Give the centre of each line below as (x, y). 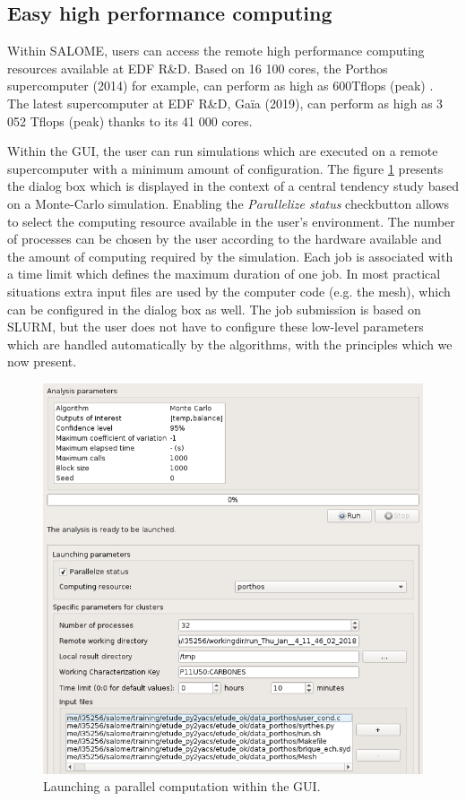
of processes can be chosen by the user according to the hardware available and (224, 239)
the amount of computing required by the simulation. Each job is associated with (230, 256)
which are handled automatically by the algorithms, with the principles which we (230, 344)
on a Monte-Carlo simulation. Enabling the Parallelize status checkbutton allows (229, 203)
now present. (42, 362)
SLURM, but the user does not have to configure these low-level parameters (216, 327)
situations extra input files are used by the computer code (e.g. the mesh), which (229, 291)
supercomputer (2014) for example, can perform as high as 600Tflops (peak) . (220, 86)
